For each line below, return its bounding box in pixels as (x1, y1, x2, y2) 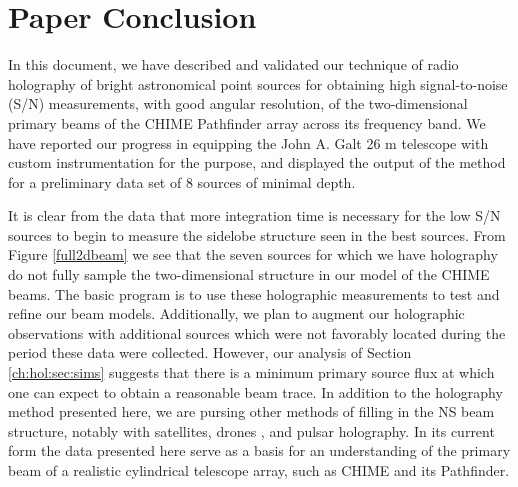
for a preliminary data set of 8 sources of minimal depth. (8, 171, 356, 192)
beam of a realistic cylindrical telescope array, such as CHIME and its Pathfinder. (8, 460, 510, 480)
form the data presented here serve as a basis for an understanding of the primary (8, 440, 511, 461)
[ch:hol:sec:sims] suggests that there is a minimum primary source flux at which (8, 362, 495, 383)
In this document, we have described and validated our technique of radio (8, 54, 459, 75)
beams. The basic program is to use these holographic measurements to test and (8, 283, 500, 304)
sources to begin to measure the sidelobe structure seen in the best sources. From (8, 224, 506, 245)
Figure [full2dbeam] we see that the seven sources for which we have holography (8, 244, 498, 265)
